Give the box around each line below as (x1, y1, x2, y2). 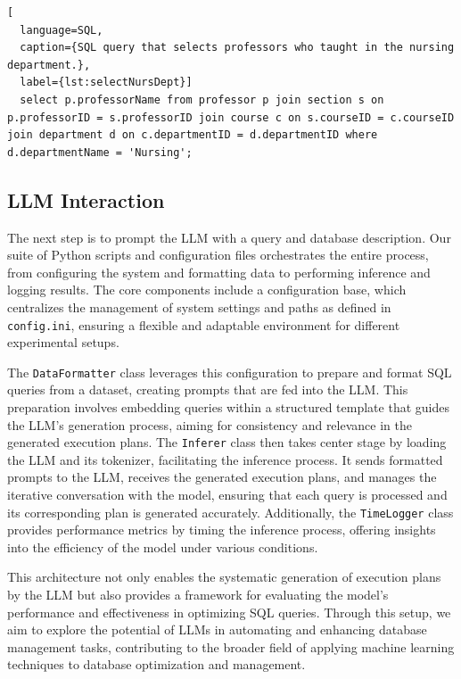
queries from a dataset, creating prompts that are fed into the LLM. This (7, 380, 408, 399)
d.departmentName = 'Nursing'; (7, 145, 193, 159)
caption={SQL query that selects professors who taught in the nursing (20, 41, 455, 54)
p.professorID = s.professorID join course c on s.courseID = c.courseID (7, 111, 455, 124)
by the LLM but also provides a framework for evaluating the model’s (7, 585, 389, 604)
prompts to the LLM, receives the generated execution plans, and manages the (7, 468, 437, 486)
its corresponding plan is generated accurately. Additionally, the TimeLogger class (7, 502, 454, 521)
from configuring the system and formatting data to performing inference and (7, 262, 431, 281)
